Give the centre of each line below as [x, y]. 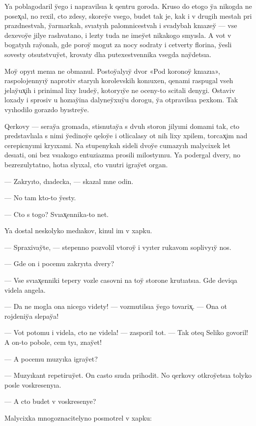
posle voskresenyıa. [33, 384]
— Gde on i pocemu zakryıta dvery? [59, 263]
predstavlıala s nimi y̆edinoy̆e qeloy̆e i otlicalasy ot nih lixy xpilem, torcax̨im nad [126, 136]
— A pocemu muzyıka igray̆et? [51, 358]
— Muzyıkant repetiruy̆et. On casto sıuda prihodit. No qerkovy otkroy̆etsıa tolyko [128, 375]
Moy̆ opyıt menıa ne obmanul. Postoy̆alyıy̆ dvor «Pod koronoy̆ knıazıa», [112, 71]
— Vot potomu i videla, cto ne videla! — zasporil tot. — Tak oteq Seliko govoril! [126, 332]
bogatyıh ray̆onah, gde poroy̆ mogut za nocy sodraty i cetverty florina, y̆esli [118, 45]
